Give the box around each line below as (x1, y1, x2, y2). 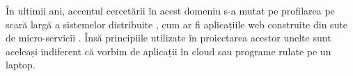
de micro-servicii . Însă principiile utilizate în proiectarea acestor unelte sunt (6, 30, 331, 45)
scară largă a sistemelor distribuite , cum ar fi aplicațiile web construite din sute (6, 17, 348, 31)
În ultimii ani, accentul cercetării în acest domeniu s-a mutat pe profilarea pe (6, 3, 335, 17)
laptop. (6, 57, 36, 72)
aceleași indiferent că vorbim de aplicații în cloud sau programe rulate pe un (6, 44, 331, 58)
